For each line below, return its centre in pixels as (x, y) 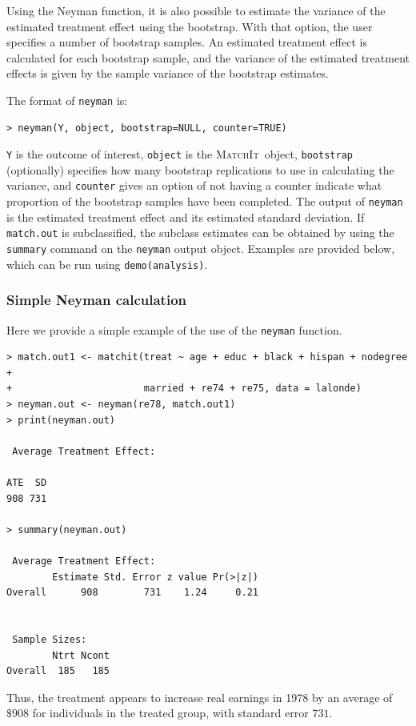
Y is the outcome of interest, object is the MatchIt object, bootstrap (180, 154)
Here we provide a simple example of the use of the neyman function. (174, 329)
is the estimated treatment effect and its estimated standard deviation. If (186, 217)
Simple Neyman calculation (97, 300)
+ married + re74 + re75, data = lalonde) (184, 389)
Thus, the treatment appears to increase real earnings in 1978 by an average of (200, 697)
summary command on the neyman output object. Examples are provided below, (201, 249)
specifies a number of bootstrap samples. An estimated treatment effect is (187, 42)
